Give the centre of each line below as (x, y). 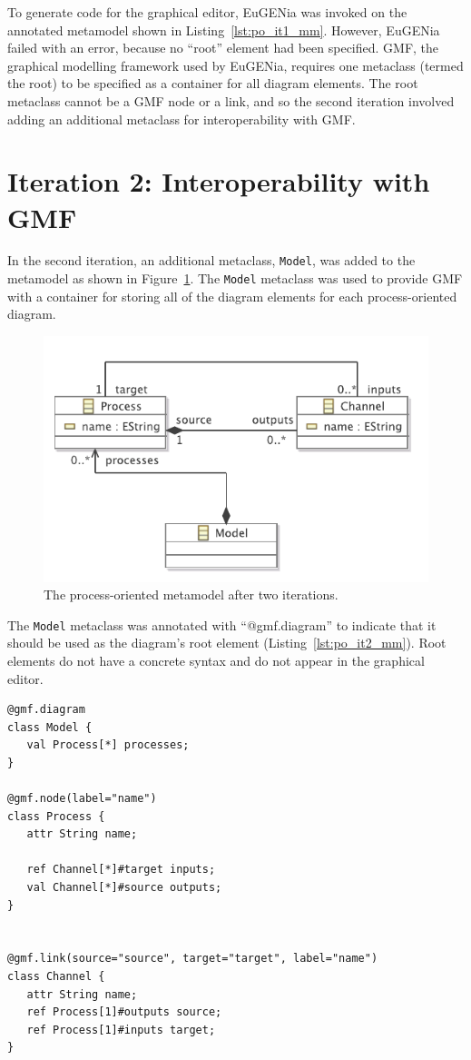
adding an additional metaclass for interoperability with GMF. (182, 119)
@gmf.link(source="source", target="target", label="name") (193, 959)
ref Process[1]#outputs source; (124, 1012)
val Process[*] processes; (108, 745)
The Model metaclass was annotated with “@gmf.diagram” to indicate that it (222, 624)
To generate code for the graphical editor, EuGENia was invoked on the (207, 12)
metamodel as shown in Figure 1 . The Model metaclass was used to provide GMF (235, 278)
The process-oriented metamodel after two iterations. (191, 594)
